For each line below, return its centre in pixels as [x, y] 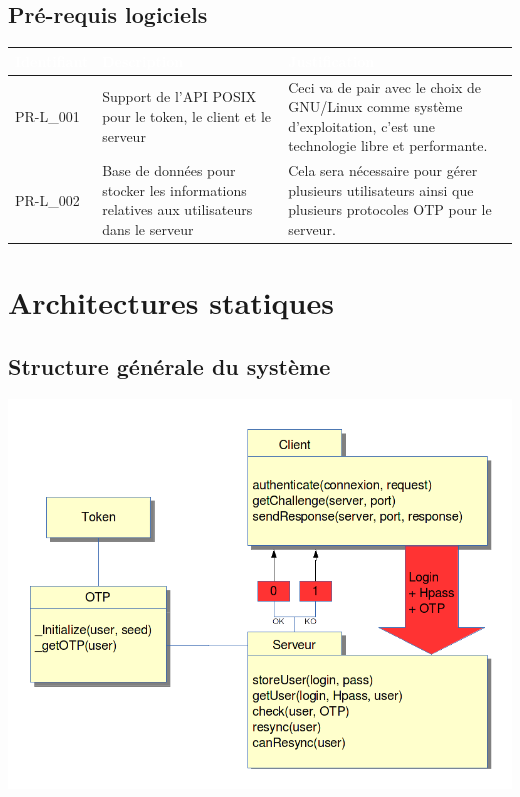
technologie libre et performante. [388, 145]
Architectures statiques [171, 302]
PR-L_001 [47, 115]
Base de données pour [169, 170]
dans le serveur [148, 228]
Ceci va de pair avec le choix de [385, 86]
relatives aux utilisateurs [177, 209]
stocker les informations [174, 189]
